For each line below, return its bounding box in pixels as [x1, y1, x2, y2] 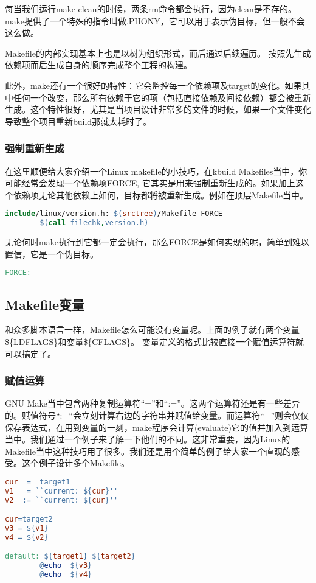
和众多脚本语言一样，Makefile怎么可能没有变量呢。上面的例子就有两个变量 [5, 323, 300, 336]
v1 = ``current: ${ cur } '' [5, 486, 118, 495]
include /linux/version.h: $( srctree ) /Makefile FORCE [5, 209, 222, 218]
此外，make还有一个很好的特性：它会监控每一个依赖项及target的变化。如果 [5, 79, 302, 91]
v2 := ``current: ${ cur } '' [5, 495, 118, 504]
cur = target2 [5, 515, 53, 524]
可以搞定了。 [5, 347, 56, 360]
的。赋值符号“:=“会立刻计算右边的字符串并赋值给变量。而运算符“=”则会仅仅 [5, 408, 309, 421]
